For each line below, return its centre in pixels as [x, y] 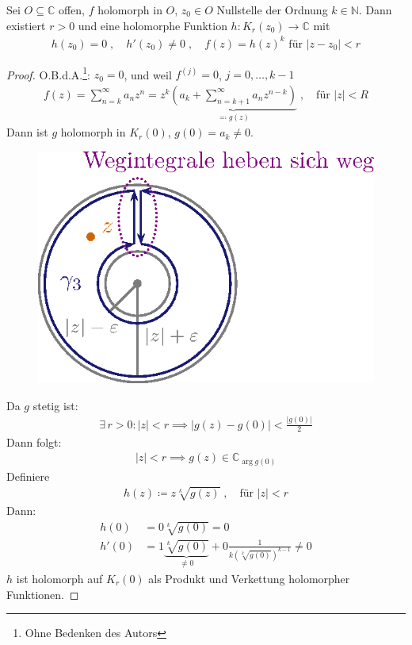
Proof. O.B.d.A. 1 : [48, 73]
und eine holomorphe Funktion [153, 25]
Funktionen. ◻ [43, 594]
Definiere [28, 476]
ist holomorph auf [59, 578]
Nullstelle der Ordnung [272, 10]
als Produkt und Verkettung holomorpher [249, 578]
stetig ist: [55, 405]
